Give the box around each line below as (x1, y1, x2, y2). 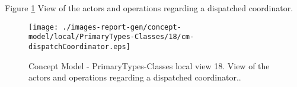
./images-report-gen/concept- (62, 22, 181, 31)
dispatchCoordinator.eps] (28, 42, 130, 51)
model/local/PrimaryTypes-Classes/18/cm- (28, 33, 194, 41)
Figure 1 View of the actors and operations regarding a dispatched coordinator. (5, 2, 293, 14)
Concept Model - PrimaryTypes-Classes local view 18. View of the (28, 59, 270, 72)
